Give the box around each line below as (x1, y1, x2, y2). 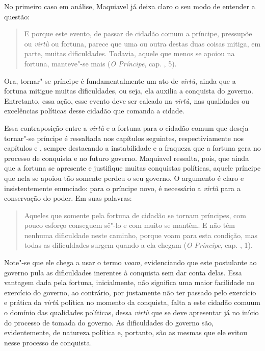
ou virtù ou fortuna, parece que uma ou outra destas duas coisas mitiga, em (24, 38, 261, 49)
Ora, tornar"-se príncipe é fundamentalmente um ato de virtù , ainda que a (4, 75, 236, 86)
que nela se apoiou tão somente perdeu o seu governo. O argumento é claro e (4, 172, 244, 183)
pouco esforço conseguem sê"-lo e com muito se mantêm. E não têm (24, 220, 235, 230)
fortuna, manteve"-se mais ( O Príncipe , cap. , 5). (24, 58, 177, 68)
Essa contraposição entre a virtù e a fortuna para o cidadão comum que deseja (4, 122, 249, 133)
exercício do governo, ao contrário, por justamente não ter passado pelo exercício (4, 287, 256, 297)
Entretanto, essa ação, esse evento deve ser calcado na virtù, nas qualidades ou (4, 95, 250, 106)
